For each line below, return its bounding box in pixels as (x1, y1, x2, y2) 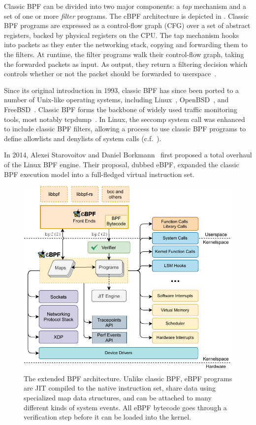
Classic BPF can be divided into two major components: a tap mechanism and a (4, 1, 246, 11)
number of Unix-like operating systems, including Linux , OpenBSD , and (4, 94, 229, 105)
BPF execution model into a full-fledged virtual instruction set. (4, 169, 195, 179)
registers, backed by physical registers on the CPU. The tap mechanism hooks (4, 30, 239, 40)
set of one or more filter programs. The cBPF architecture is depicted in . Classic (4, 10, 249, 21)
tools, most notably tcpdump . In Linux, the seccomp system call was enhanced (4, 114, 245, 124)
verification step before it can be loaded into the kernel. (24, 412, 192, 422)
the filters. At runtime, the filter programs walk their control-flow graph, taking (4, 49, 244, 59)
